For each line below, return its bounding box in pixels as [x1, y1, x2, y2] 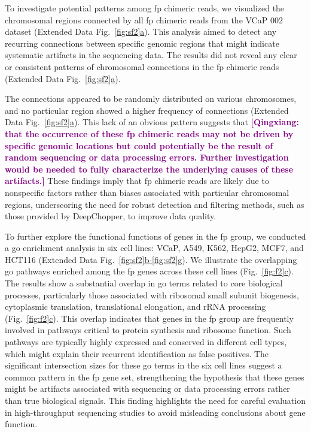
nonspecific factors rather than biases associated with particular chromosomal [5, 186, 289, 198]
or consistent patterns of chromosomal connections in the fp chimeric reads [5, 60, 279, 72]
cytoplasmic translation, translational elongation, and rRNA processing [5, 300, 266, 313]
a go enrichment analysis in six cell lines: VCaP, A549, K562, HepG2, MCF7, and [5, 241, 304, 254]
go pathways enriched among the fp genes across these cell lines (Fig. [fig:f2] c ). [5, 265, 294, 277]
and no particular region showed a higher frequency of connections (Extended [5, 104, 289, 116]
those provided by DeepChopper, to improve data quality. [5, 210, 217, 222]
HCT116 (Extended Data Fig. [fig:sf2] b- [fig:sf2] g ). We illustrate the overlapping [5, 253, 297, 265]
